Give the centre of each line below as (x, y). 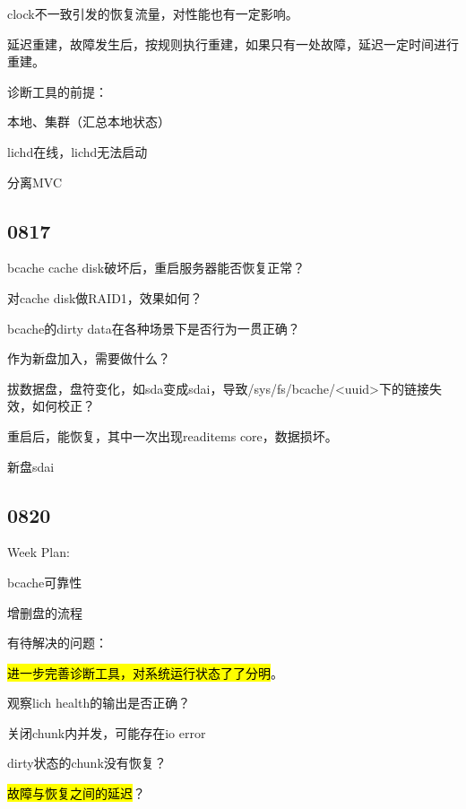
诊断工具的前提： (57, 91)
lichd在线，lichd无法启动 (78, 151)
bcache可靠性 (45, 582)
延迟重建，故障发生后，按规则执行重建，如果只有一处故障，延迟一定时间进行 (233, 43)
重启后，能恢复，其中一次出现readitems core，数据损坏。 (173, 435)
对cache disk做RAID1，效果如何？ (105, 297)
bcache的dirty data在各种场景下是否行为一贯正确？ (154, 328)
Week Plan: (39, 552)
